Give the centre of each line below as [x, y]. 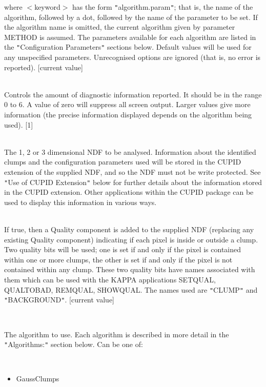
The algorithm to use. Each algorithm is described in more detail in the [117, 334]
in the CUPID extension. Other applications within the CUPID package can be [129, 192]
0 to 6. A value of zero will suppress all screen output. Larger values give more [127, 104]
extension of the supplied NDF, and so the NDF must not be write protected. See [132, 172]
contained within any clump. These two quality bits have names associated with [130, 269]
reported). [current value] [44, 67]
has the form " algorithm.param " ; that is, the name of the [163, 7]
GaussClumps [38, 379]
